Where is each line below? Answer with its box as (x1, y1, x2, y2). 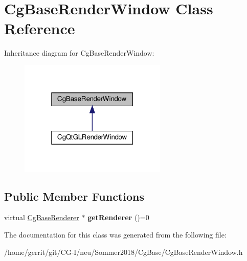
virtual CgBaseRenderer (4, 212, 79, 223)
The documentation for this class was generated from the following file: (4, 229, 227, 240)
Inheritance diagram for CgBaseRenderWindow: (4, 48, 154, 58)
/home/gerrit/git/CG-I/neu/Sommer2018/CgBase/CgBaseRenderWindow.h (4, 246, 243, 257)
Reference (4, 18, 75, 39)
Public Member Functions (4, 188, 144, 204)
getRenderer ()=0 (87, 212, 149, 223)
